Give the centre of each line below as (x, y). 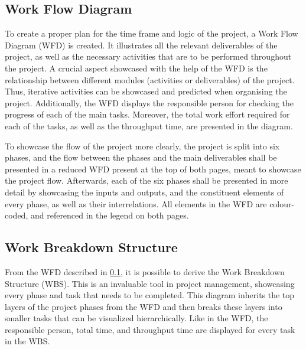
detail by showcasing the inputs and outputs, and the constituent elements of (144, 192)
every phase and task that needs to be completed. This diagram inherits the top (150, 295)
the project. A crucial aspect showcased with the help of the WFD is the (136, 68)
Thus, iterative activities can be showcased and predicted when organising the (146, 91)
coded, (17, 215)
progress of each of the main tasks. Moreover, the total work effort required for (147, 114)
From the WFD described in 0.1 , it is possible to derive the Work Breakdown (145, 271)
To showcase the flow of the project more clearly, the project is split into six (142, 146)
